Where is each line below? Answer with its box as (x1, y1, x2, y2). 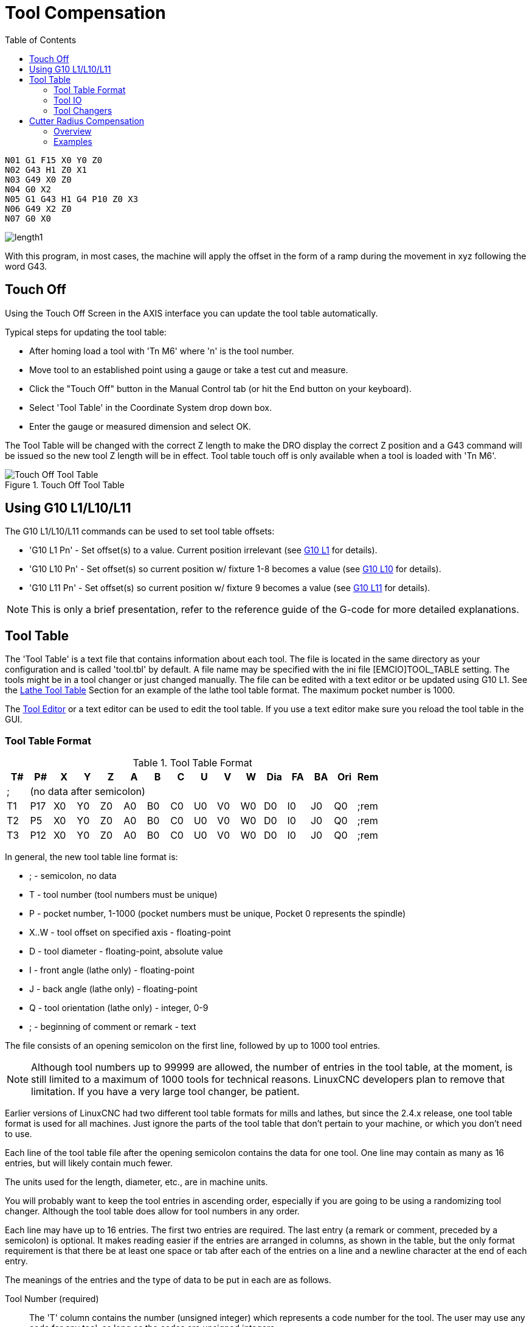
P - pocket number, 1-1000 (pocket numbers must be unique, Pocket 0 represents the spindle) (29, 908, 406, 919)
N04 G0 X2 (5, 184, 51, 194)
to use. (5, 1129, 32, 1140)
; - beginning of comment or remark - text (29, 1021, 196, 1032)
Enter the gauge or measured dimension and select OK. (29, 421, 251, 432)
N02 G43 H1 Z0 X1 (5, 164, 87, 175)
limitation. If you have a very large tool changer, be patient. (31, 1085, 300, 1098)
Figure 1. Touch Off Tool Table (5, 479, 125, 490)
